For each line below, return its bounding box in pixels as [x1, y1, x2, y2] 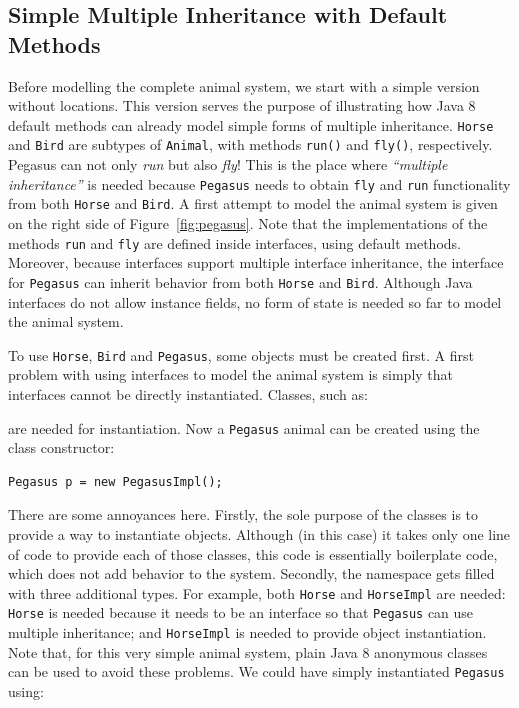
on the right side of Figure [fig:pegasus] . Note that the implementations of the [8, 213, 488, 233]
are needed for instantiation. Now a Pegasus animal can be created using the [8, 417, 480, 438]
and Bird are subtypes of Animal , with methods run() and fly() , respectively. [8, 134, 493, 155]
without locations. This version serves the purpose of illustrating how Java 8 [8, 95, 476, 116]
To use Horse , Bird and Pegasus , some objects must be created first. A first [8, 344, 474, 365]
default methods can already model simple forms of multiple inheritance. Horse [8, 114, 494, 135]
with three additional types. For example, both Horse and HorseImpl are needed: [8, 582, 506, 603]
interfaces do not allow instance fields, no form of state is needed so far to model [8, 291, 502, 312]
